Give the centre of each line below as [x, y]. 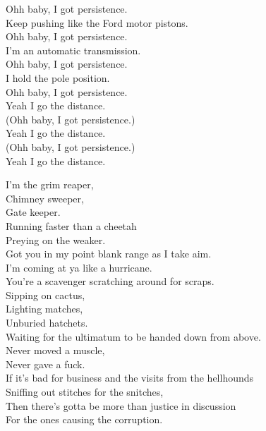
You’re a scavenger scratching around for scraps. [110, 281]
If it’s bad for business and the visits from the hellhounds [130, 378]
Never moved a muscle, [55, 350]
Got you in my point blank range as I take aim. [109, 254]
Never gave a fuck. [46, 364]
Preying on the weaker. [56, 239]
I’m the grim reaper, [50, 184]
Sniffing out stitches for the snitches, [85, 392]
